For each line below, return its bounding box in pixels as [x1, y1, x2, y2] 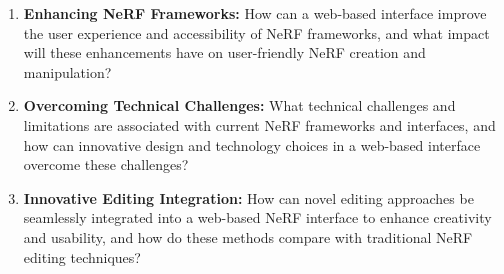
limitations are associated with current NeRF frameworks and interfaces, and [23, 114, 496, 135]
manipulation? [23, 61, 112, 82]
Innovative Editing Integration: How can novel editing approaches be [23, 187, 474, 208]
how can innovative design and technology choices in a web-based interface [23, 134, 481, 155]
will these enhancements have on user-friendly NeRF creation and [23, 42, 426, 63]
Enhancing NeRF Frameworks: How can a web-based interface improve [23, 3, 487, 23]
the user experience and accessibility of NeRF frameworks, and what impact [23, 22, 490, 43]
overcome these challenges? [23, 154, 189, 175]
